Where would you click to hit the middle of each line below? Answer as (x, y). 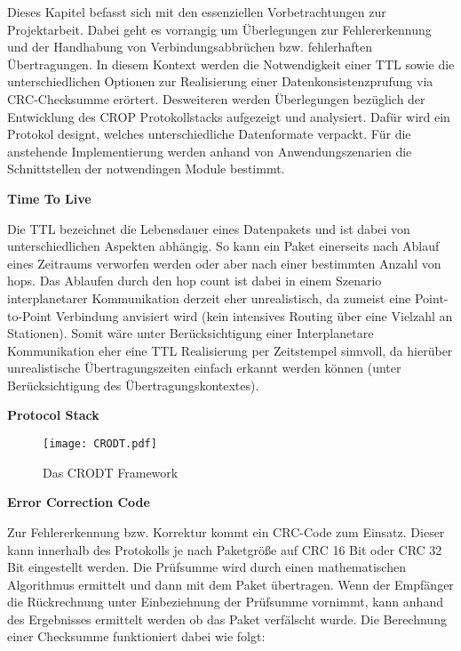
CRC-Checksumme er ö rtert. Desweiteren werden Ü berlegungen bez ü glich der (216, 98)
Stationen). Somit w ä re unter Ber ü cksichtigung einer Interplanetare (191, 333)
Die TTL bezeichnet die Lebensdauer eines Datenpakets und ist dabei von (209, 228)
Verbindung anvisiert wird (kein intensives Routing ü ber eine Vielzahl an (254, 315)
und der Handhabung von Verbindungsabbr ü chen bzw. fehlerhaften (190, 47)
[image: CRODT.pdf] (100, 444)
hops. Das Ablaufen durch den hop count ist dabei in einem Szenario (195, 281)
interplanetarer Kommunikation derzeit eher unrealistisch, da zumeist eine (209, 297)
